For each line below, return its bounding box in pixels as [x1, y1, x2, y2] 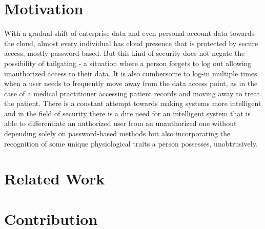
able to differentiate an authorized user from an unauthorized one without [4, 118, 237, 129]
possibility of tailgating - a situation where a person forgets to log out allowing [4, 57, 252, 68]
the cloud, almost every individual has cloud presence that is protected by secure [4, 37, 258, 48]
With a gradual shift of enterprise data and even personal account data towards [4, 28, 255, 38]
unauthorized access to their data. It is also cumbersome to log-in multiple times [4, 68, 257, 78]
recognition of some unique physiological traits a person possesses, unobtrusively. [4, 138, 258, 149]
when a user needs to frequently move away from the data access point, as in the [4, 78, 258, 89]
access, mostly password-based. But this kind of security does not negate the [4, 48, 245, 58]
